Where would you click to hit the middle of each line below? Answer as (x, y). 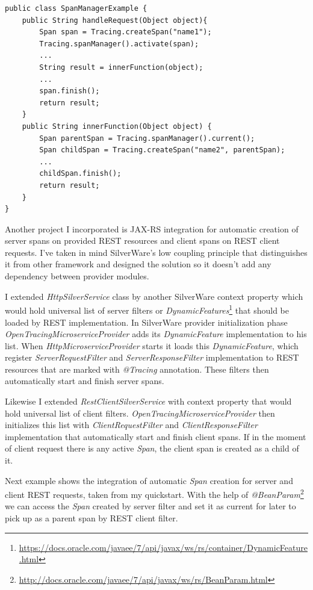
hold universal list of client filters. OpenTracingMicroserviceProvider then (140, 413)
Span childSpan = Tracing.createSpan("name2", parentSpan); (162, 150)
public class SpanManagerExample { (76, 8)
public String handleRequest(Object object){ (115, 20)
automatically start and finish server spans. (85, 381)
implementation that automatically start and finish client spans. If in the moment (156, 436)
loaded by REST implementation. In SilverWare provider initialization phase (146, 322)
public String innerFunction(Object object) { (117, 126)
